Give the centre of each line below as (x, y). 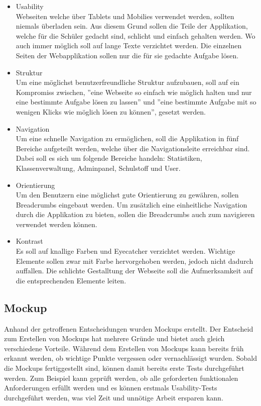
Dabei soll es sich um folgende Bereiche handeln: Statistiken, (109, 158)
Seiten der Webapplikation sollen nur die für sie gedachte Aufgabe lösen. (127, 55)
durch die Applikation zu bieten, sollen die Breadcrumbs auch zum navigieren (135, 214)
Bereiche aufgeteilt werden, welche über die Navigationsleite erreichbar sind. (133, 148)
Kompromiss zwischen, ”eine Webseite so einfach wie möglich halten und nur (134, 92)
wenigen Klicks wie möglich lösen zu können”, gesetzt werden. (111, 111)
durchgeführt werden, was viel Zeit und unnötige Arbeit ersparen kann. (114, 397)
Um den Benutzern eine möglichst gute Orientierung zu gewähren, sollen (127, 195)
